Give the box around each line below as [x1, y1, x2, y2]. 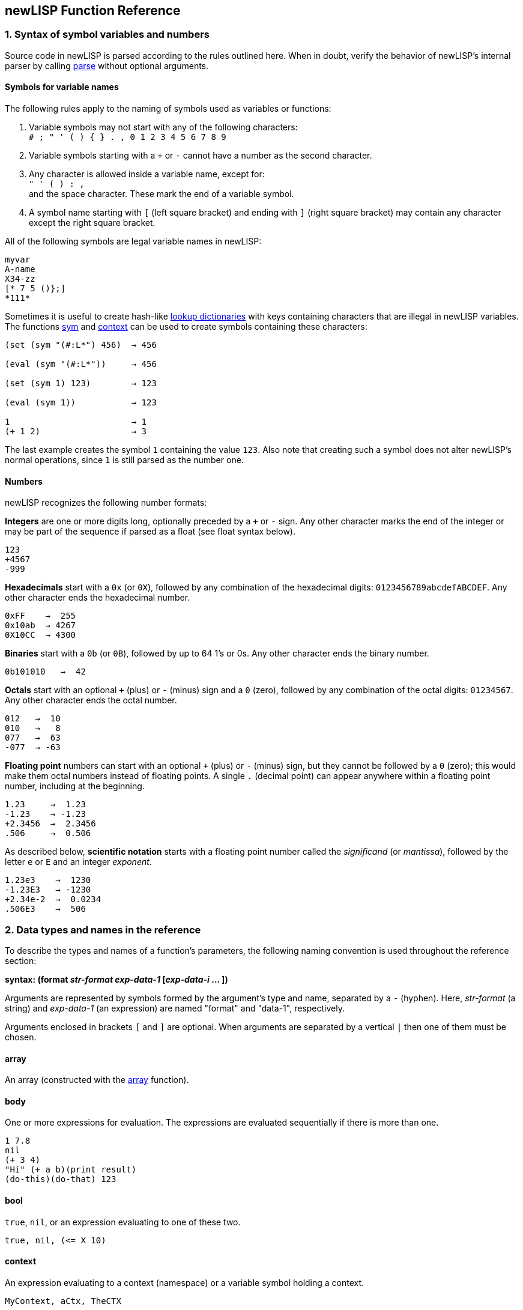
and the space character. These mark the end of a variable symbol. [29, 189, 294, 199]
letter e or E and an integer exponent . [5, 857, 152, 867]
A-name [5, 264, 35, 274]
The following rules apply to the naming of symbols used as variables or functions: [5, 103, 331, 114]
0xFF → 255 [5, 611, 76, 621]
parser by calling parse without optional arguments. [5, 60, 209, 71]
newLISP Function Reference [5, 3, 181, 18]
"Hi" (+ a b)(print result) [5, 1165, 137, 1175]
